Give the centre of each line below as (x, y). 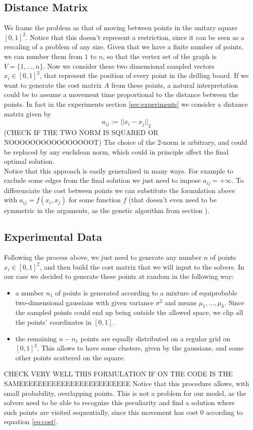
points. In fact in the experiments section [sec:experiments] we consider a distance (126, 104)
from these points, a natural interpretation (175, 85)
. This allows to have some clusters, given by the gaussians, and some (140, 348)
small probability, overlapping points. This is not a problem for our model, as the (125, 393)
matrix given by (27, 113)
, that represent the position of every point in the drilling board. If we (144, 75)
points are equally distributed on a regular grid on (155, 338)
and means (181, 302)
